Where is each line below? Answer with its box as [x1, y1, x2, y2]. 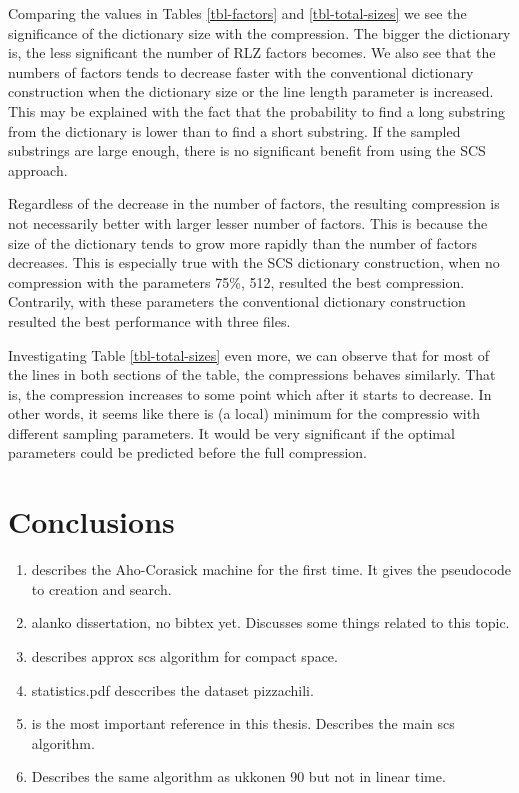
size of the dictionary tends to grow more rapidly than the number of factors [8, 232, 478, 253]
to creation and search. [31, 578, 172, 599]
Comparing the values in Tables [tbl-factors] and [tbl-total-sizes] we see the [8, 3, 467, 23]
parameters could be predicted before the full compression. [8, 442, 367, 463]
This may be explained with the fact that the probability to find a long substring [8, 100, 505, 121]
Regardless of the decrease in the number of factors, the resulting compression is [8, 193, 500, 214]
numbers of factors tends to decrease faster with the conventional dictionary [8, 61, 474, 82]
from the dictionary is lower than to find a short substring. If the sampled [8, 120, 461, 141]
